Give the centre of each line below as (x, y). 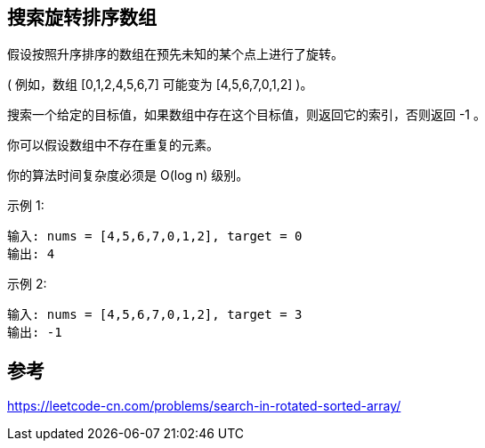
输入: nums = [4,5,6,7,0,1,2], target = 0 (155, 236)
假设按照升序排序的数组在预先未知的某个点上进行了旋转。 (175, 54)
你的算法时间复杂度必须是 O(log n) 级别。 (128, 175)
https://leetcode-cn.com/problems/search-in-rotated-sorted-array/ (204, 406)
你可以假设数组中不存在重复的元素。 (113, 145)
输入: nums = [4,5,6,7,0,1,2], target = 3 (155, 315)
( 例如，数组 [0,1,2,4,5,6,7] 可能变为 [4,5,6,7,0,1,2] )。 (160, 85)
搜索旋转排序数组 (82, 17)
